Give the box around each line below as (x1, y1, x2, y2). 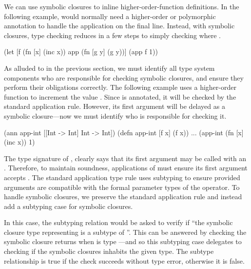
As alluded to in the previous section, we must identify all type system (4, 62, 215, 73)
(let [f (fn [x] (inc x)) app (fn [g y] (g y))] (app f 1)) (4, 46, 158, 57)
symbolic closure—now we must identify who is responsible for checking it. (4, 110, 227, 121)
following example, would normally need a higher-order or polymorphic (4, 11, 216, 21)
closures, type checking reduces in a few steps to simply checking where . (4, 30, 221, 40)
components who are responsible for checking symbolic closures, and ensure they (4, 72, 244, 83)
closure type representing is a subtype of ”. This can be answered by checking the (4, 227, 247, 237)
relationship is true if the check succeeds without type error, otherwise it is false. (4, 255, 245, 266)
